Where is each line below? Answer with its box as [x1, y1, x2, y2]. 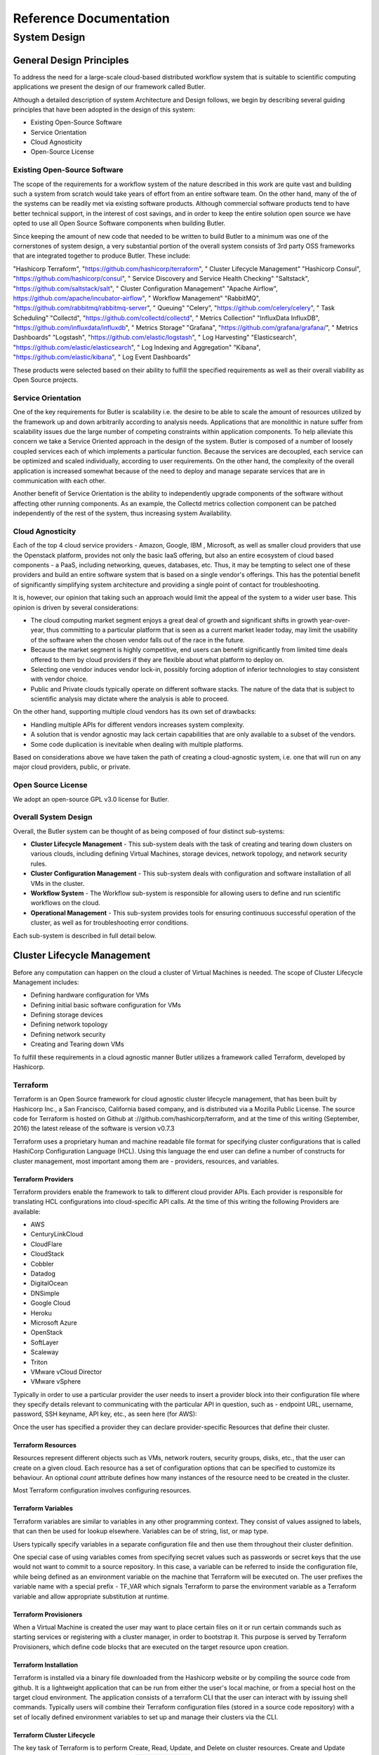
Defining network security [30, 1030, 106, 1038]
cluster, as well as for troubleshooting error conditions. [30, 918, 189, 927]
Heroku [30, 1309, 52, 1317]
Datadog [30, 1269, 56, 1278]
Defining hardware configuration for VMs [30, 991, 149, 1000]
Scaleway [30, 1348, 59, 1356]
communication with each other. [13, 476, 107, 484]
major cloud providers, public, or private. [13, 762, 131, 771]
